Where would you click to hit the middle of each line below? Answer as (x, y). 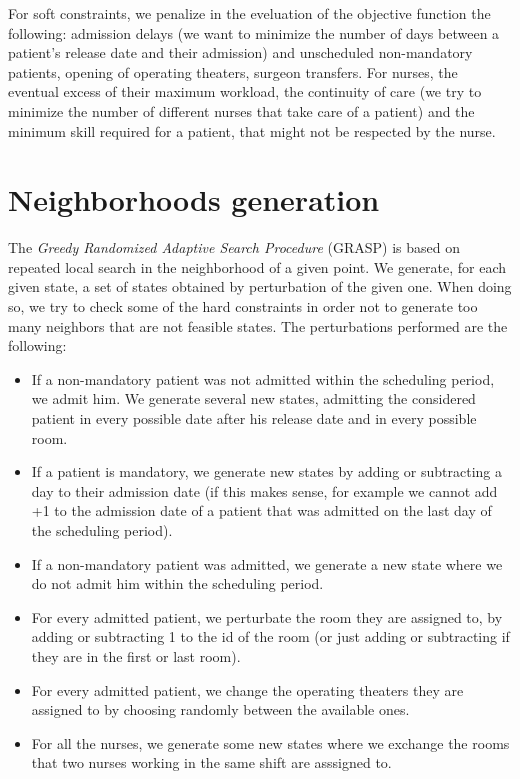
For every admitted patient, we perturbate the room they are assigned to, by (267, 616)
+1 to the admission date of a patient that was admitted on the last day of (261, 510)
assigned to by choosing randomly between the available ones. (220, 709)
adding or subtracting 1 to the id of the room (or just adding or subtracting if (270, 636)
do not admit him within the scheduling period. (177, 583)
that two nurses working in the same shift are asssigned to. (211, 762)
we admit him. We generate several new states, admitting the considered (253, 398)
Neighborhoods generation (194, 199)
